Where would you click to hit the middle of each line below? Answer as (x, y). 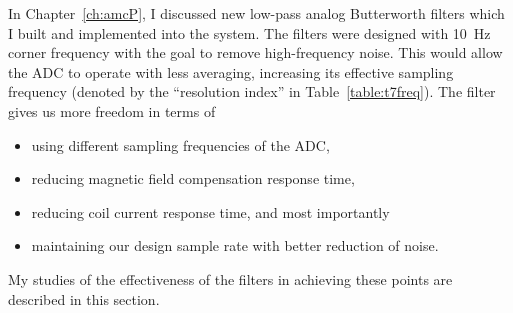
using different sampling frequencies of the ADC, (180, 144)
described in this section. (84, 298)
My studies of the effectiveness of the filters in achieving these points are (230, 278)
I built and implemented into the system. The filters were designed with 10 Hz (249, 32)
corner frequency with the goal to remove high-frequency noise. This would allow (255, 52)
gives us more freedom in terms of (112, 110)
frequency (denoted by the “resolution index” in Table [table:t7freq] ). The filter (252, 91)
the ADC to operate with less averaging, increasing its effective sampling (231, 71)
